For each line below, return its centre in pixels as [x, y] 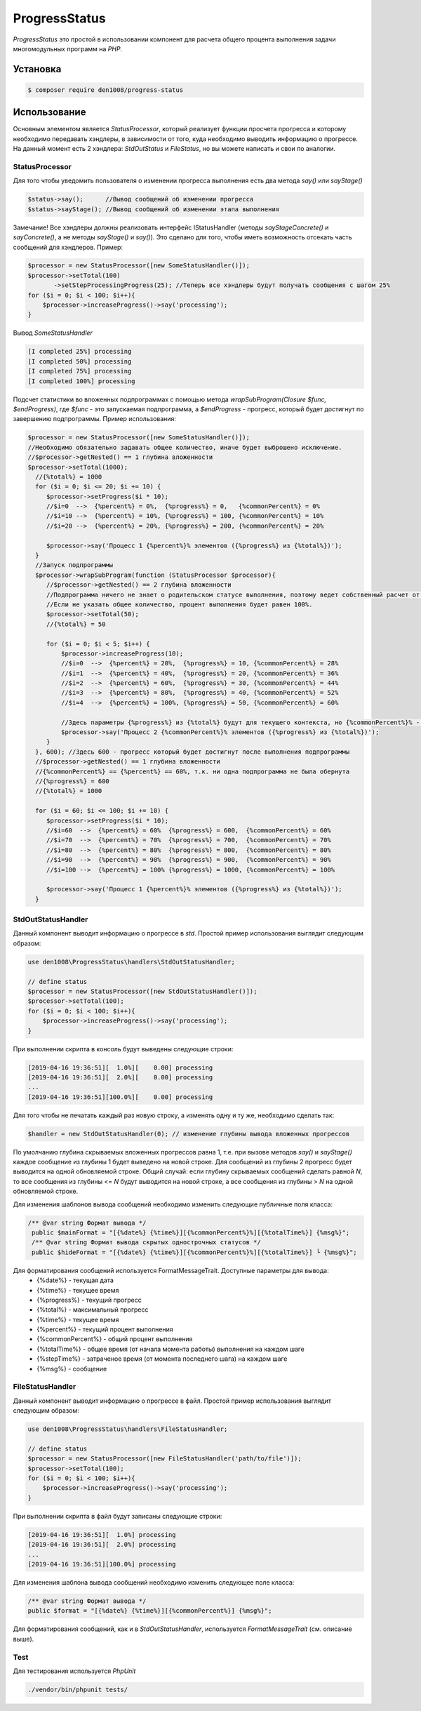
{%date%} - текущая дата [75, 1280]
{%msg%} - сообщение [72, 1369]
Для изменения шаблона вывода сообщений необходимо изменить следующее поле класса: [154, 1582]
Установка [37, 69]
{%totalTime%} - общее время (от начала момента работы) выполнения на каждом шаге [171, 1349]
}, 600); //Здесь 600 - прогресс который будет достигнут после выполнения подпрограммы [193, 752]
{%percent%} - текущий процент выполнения [105, 1329]
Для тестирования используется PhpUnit [74, 1671]
